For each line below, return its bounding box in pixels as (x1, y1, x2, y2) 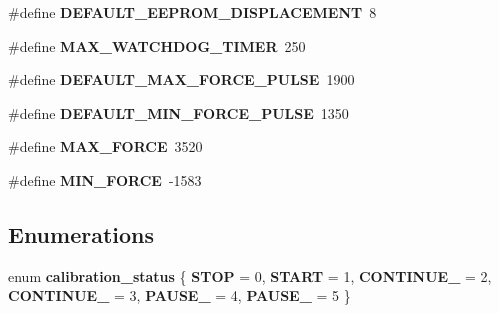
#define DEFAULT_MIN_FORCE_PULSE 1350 (8, 102, 349, 123)
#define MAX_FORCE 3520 (8, 136, 203, 157)
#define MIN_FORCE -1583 (8, 169, 202, 190)
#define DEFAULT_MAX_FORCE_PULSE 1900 (8, 69, 355, 90)
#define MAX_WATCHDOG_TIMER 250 (8, 35, 306, 56)
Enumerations (8, 218, 155, 249)
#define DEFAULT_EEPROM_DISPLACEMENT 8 (8, 2, 377, 22)
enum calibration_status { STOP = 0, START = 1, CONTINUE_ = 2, (8, 265, 492, 286)
